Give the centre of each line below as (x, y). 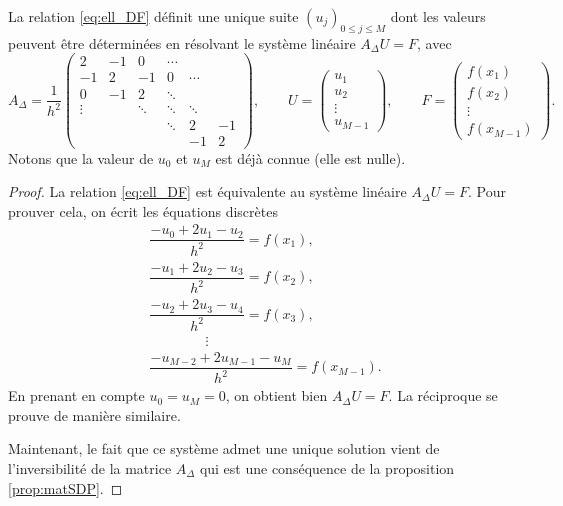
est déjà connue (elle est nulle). (310, 157)
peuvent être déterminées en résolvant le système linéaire (182, 42)
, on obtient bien (276, 395)
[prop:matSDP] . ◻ (65, 487)
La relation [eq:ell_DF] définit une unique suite (153, 16)
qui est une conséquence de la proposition (327, 467)
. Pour (487, 191)
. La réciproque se (443, 395)
